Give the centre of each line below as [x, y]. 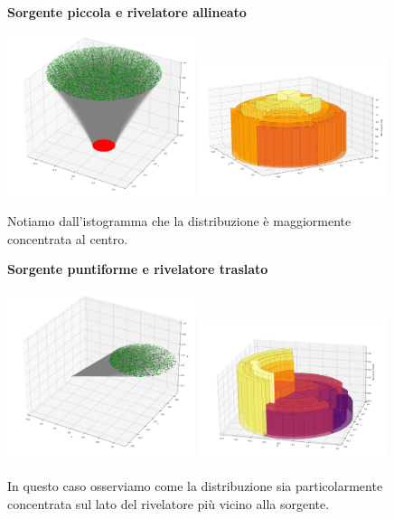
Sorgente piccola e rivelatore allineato [127, 12]
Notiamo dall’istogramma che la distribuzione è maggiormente [179, 221]
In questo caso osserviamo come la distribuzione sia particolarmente [195, 486]
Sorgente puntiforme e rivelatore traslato [138, 269]
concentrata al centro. [68, 238]
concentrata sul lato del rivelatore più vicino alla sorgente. [169, 503]
